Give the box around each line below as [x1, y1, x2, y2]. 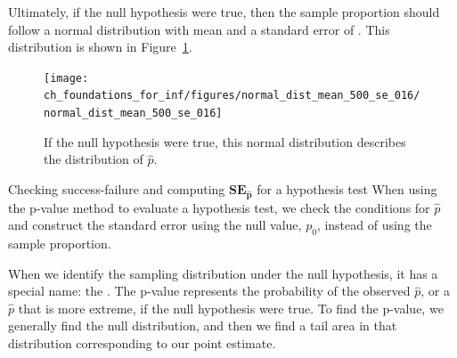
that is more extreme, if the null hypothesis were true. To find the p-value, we [18, 298, 444, 317]
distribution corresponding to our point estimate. [8, 334, 276, 353]
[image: [44, 71, 89, 85]
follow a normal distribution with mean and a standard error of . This [8, 20, 390, 38]
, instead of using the [316, 216, 432, 234]
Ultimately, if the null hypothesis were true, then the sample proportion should [8, 3, 440, 20]
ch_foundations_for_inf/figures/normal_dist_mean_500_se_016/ [44, 89, 420, 102]
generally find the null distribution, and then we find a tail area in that [8, 316, 397, 335]
